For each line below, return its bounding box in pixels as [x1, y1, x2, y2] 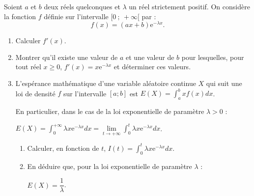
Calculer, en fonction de [27, 142, 99, 153]
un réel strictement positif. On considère [129, 1, 250, 11]
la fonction [4, 11, 36, 21]
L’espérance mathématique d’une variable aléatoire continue [15, 78, 196, 88]
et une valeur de [126, 52, 174, 62]
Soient [4, 1, 23, 11]
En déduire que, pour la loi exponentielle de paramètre [27, 161, 192, 171]
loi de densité [15, 88, 56, 98]
